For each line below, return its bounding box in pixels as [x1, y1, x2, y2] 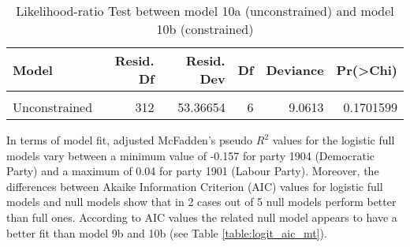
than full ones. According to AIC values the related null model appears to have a [6, 208, 397, 225]
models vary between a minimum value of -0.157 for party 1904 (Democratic [6, 147, 375, 163]
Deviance [266, 60, 324, 79]
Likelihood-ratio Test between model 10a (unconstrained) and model [16, 2, 394, 20]
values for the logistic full [272, 132, 395, 148]
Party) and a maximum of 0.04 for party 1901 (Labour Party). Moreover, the [6, 163, 379, 179]
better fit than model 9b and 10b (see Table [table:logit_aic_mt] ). [6, 224, 327, 241]
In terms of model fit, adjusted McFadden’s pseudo [6, 132, 253, 148]
